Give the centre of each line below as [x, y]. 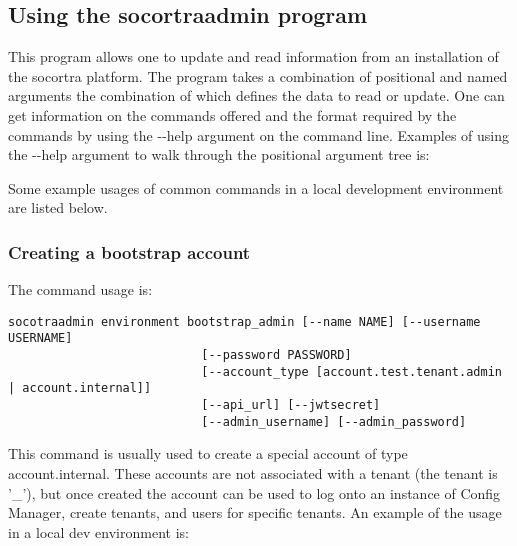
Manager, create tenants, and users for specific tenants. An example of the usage [255, 512]
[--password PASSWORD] [276, 355]
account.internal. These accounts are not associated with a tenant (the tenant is [253, 472]
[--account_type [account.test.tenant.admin [351, 371]
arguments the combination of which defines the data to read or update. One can [256, 95]
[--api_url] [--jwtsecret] [291, 405]
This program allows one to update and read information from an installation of [253, 56]
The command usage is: [80, 289]
